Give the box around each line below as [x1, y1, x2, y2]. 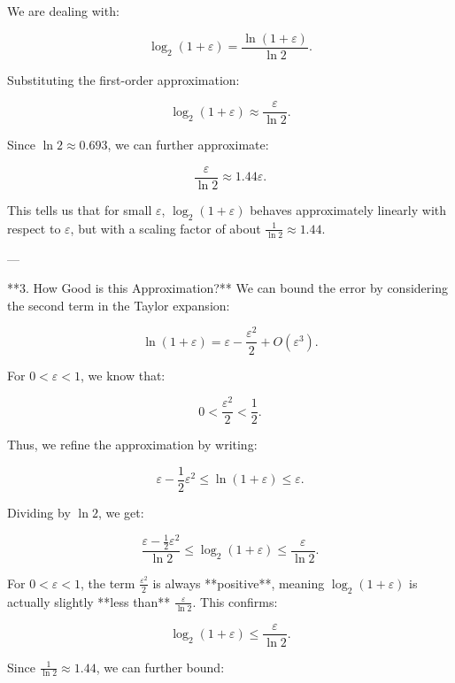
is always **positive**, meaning [152, 573, 325, 592]
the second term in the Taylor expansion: [7, 295, 230, 314]
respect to [7, 219, 61, 237]
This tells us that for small [7, 200, 152, 219]
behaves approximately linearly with [250, 200, 447, 219]
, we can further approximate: [107, 135, 269, 154]
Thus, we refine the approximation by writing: [7, 435, 258, 454]
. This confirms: [192, 592, 278, 610]
